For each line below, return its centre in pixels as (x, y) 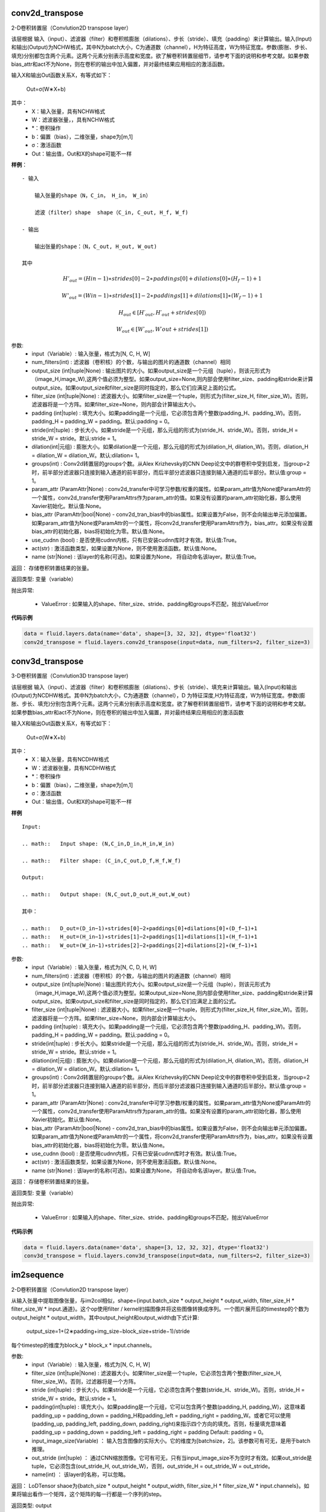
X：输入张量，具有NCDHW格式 (70, 760)
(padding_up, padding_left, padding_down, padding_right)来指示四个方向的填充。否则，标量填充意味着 (159, 1424)
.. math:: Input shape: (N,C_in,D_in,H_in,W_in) (98, 843)
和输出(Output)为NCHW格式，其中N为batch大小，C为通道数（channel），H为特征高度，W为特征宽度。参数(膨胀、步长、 (161, 47)
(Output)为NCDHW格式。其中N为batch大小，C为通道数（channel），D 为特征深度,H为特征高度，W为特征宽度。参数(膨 (158, 696)
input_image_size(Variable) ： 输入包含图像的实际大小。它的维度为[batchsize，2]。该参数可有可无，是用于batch (171, 1441)
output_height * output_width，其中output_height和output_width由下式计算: (105, 1317)
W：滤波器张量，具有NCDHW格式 (74, 767)
